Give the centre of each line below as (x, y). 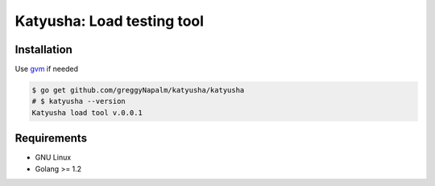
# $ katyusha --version (79, 101)
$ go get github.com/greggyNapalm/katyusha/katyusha (138, 90)
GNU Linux (53, 158)
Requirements (51, 138)
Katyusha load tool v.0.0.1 (87, 112)
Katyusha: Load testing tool (110, 21)
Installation (43, 50)
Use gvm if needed (46, 69)
